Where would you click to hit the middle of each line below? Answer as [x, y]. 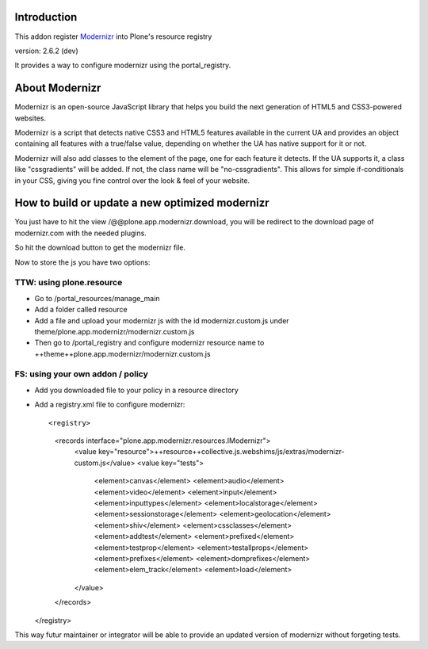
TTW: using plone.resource [69, 283]
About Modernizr [58, 88]
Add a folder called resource [81, 310]
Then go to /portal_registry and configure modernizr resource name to [149, 343]
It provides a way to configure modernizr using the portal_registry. [123, 65]
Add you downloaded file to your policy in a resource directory [137, 390]
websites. [31, 118]
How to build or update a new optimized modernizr [142, 203]
